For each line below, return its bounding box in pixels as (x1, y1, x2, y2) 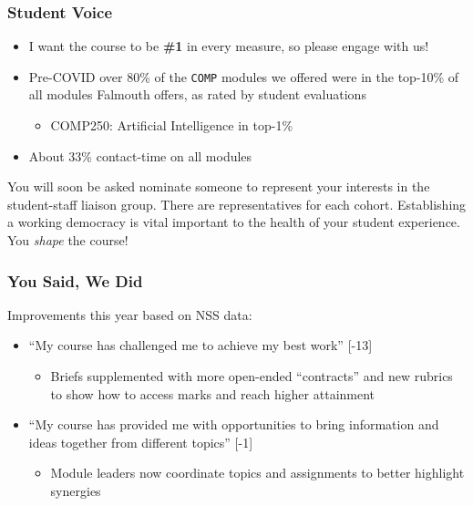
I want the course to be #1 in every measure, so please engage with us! (28, 36, 429, 56)
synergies (50, 481, 101, 500)
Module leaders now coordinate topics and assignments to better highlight (50, 463, 465, 482)
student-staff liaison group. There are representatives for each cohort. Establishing (7, 194, 467, 213)
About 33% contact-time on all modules (28, 146, 252, 165)
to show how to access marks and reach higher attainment (50, 384, 375, 403)
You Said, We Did (7, 269, 143, 292)
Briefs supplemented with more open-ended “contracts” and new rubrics (50, 367, 453, 386)
